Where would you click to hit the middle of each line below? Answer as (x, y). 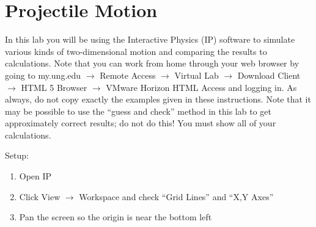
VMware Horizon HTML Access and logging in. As (201, 87)
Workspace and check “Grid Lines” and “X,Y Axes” (176, 196)
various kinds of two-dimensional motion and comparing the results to (136, 51)
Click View (40, 196)
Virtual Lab (197, 75)
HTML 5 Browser (54, 87)
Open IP (35, 176)
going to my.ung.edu (43, 75)
